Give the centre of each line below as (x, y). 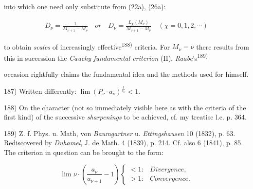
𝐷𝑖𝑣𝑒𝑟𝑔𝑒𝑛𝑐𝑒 (167, 170)
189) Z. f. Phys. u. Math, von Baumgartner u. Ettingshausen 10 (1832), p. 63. (120, 133)
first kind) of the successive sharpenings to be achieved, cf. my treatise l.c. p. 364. (125, 117)
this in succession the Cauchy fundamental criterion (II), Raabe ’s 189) (106, 57)
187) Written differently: (40, 91)
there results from (223, 46)
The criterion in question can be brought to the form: (84, 152)
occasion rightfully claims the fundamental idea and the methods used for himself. (126, 74)
